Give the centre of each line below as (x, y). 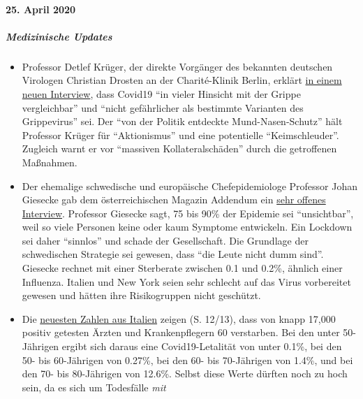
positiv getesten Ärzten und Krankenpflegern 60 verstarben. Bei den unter (181, 332)
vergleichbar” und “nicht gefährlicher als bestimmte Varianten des (163, 107)
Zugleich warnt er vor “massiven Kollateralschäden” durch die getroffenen (179, 148)
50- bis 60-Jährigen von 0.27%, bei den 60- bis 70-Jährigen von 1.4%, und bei (187, 360)
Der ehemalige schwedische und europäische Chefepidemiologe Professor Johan (190, 186)
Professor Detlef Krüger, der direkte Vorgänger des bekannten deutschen (177, 66)
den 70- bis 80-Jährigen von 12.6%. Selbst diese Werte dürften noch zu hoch (185, 373)
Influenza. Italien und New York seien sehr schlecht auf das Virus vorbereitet (186, 281)
